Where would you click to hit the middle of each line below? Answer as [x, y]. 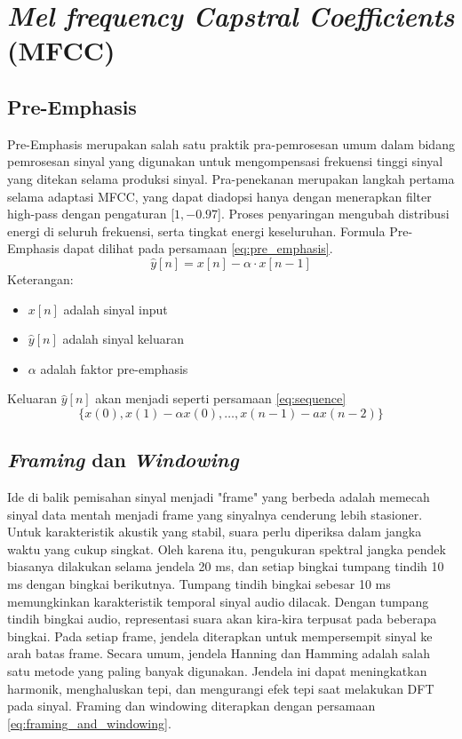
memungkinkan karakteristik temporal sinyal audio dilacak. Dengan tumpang [218, 601]
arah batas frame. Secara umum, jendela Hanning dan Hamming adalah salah [219, 653]
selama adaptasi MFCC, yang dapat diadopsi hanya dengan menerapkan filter [219, 196]
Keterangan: [40, 278]
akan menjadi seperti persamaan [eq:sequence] [221, 398]
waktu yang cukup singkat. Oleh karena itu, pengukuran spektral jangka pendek [227, 548]
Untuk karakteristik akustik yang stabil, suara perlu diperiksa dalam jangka [215, 532]
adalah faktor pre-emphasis [114, 368]
